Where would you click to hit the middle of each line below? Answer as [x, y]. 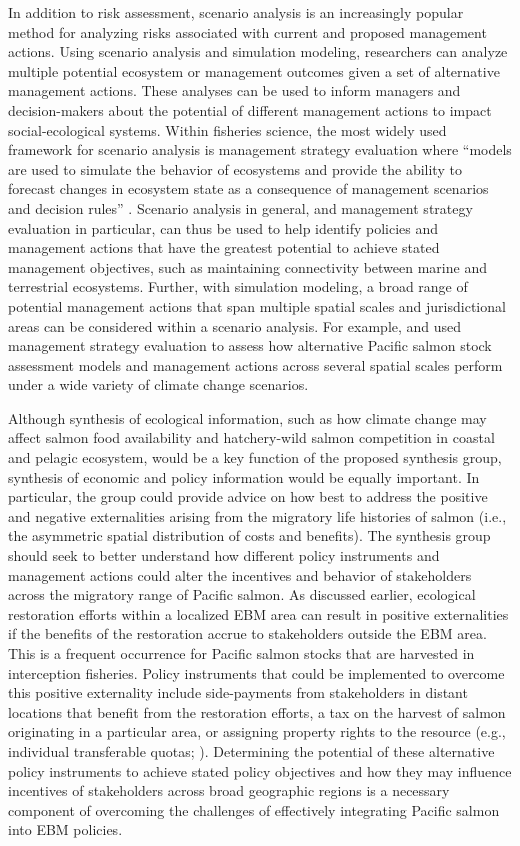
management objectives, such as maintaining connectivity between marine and [247, 266]
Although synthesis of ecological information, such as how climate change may [247, 417]
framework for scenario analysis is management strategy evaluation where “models [260, 149]
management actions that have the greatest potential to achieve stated [224, 247]
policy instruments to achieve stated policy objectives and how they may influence [260, 770]
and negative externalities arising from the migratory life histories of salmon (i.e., [257, 515]
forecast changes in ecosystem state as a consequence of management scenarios [248, 188]
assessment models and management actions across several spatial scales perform [255, 364]
